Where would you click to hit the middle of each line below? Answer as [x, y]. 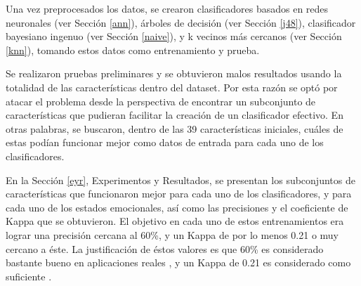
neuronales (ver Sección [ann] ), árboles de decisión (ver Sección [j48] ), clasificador [181, 22]
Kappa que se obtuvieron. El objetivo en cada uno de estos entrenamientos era [175, 221]
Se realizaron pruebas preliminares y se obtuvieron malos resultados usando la [174, 73]
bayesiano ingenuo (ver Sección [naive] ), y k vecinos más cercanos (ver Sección [174, 36]
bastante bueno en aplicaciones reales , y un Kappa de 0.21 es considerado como [178, 262]
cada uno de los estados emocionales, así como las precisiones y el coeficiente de [177, 207]
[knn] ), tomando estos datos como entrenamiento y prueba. [133, 50]
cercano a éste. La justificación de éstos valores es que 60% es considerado [165, 248]
